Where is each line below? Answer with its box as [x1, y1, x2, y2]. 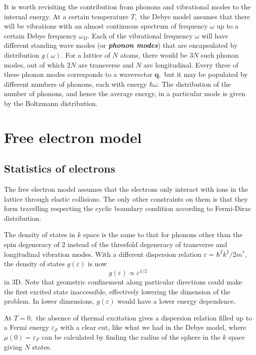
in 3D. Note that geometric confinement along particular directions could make [4, 276, 242, 286]
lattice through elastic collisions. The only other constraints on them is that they [4, 193, 248, 204]
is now [88, 258, 107, 269]
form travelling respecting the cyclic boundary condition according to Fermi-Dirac [4, 203, 252, 213]
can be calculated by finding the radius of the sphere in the [41, 331, 221, 342]
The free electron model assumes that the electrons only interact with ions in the [4, 184, 248, 194]
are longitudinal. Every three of [143, 59, 239, 70]
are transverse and [78, 59, 134, 70]
